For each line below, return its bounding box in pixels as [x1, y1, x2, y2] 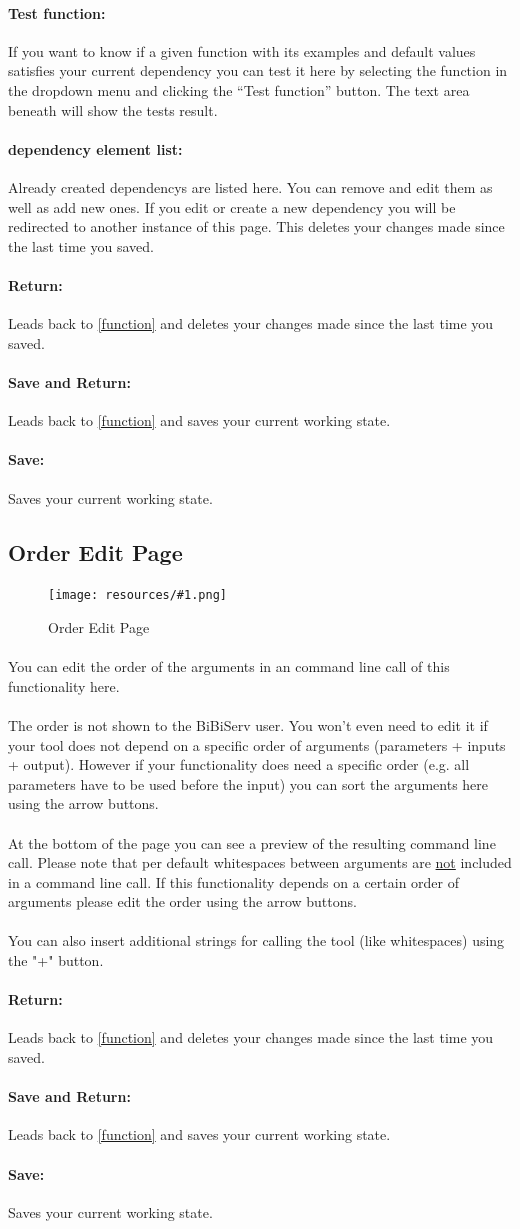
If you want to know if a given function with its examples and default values [8, 40, 476, 61]
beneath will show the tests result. [8, 99, 218, 120]
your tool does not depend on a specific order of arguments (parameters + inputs [8, 734, 506, 755]
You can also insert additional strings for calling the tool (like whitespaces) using [8, 930, 505, 951]
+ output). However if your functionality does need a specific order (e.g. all [8, 754, 470, 775]
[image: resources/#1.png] [48, 588, 227, 603]
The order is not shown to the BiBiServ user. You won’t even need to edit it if [8, 714, 488, 735]
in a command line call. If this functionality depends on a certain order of [8, 871, 460, 892]
